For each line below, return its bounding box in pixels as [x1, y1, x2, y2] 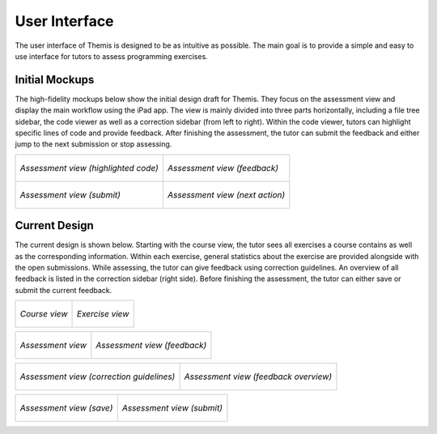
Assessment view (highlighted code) [19, 162, 159, 173]
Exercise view [77, 308, 129, 320]
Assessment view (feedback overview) [184, 371, 333, 382]
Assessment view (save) [19, 402, 113, 414]
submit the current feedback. [15, 285, 112, 295]
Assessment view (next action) [167, 189, 286, 200]
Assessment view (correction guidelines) [19, 371, 176, 382]
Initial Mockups [15, 73, 95, 87]
